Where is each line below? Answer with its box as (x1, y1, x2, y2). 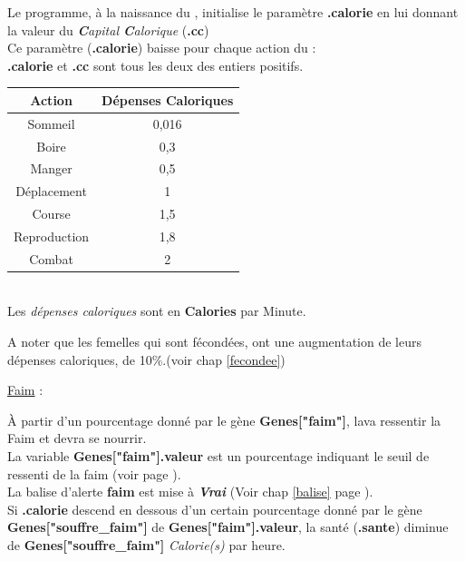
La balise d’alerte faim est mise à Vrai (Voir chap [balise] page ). (7, 482, 373, 501)
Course (32, 204, 71, 223)
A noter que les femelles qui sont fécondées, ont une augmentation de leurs (7, 332, 421, 351)
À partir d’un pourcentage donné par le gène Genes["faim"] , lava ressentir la (7, 410, 441, 429)
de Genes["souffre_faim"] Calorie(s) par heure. (7, 536, 286, 554)
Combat (29, 249, 73, 268)
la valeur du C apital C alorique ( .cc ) (7, 20, 209, 39)
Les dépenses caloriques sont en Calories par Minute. (7, 301, 306, 320)
